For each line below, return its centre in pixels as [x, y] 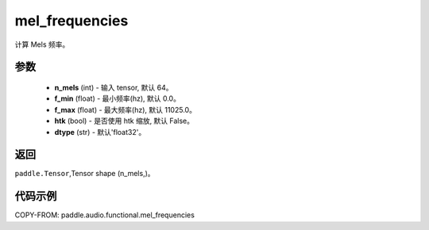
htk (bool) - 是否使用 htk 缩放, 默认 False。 [124, 121]
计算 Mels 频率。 [42, 44]
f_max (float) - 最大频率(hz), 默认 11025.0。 [125, 109]
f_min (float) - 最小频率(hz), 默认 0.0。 [117, 98]
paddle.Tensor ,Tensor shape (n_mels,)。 [85, 174]
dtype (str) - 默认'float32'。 [100, 132]
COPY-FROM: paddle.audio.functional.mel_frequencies [104, 215]
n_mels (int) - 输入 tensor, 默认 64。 [114, 87]
